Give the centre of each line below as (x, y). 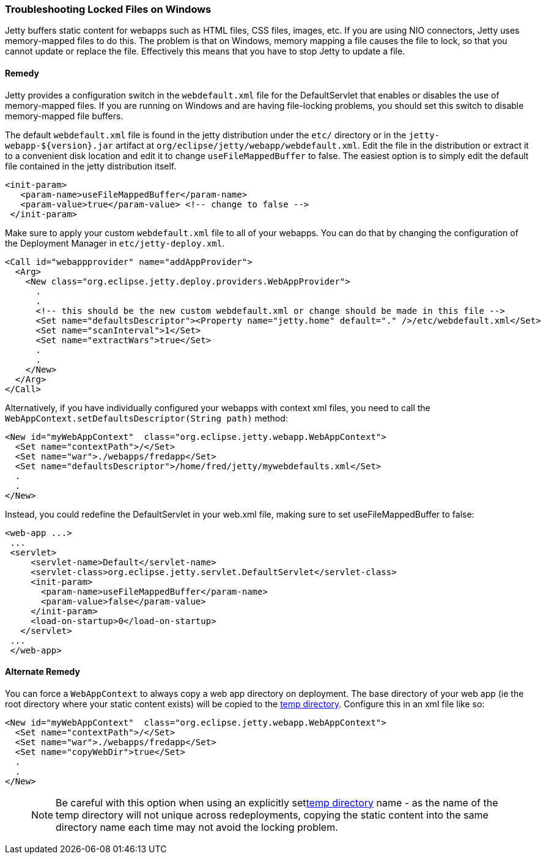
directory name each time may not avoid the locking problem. (197, 827)
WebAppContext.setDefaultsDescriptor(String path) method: (146, 418)
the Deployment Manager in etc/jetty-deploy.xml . (115, 243)
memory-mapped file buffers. (64, 116)
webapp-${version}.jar (59, 145)
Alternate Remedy (42, 672)
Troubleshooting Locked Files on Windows (108, 9)
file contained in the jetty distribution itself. (91, 166)
